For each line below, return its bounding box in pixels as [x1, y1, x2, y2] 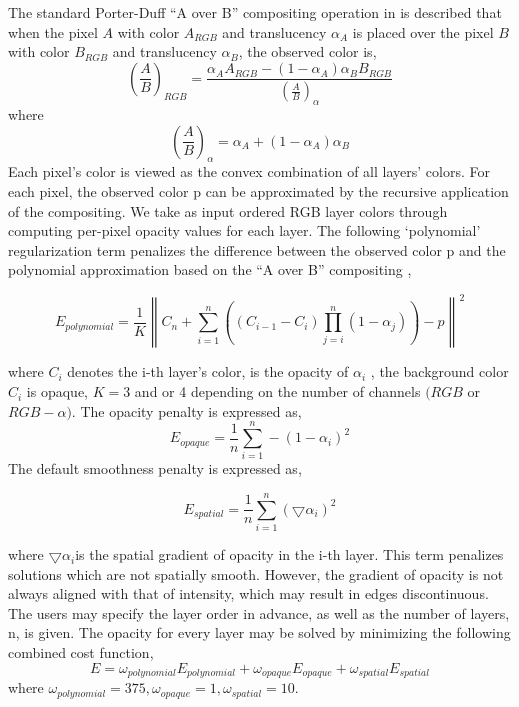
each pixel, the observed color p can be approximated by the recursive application [8, 181, 509, 201]
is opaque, [26, 381, 88, 402]
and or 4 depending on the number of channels [134, 381, 421, 402]
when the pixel [8, 21, 98, 42]
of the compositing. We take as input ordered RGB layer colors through [8, 200, 448, 221]
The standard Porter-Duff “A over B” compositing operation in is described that [8, 2, 502, 22]
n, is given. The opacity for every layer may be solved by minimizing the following [8, 622, 511, 643]
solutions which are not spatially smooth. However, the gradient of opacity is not [8, 563, 504, 584]
